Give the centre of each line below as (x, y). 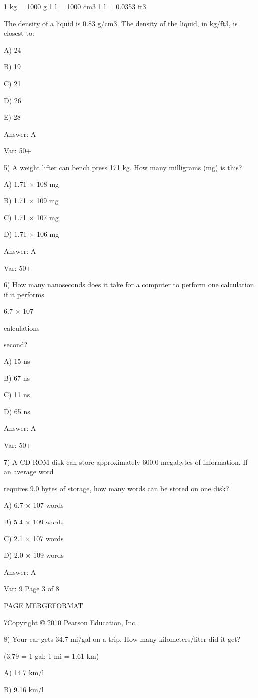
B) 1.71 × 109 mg (31, 201)
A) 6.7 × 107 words (34, 505)
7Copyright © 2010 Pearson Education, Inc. (71, 622)
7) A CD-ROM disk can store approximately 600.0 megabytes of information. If (126, 461)
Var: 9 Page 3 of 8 (32, 589)
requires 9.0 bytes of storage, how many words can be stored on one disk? (117, 488)
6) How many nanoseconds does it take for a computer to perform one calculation (129, 284)
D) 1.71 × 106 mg (32, 234)
